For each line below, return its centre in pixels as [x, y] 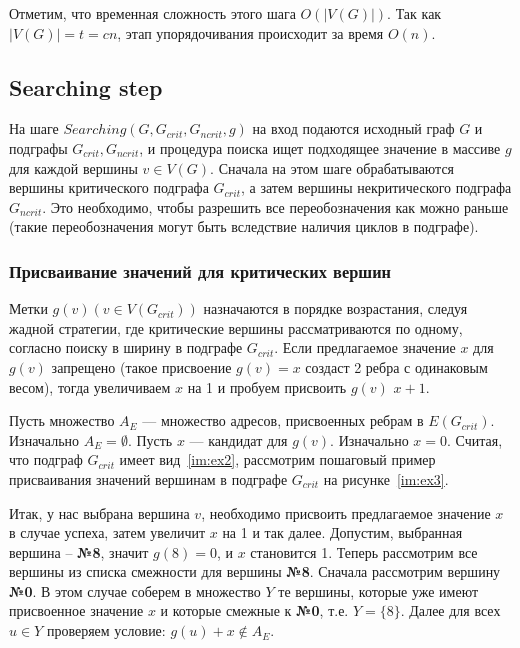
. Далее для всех [450, 610]
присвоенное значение [76, 610]
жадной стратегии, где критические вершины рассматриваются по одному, [236, 327]
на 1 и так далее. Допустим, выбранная [342, 532]
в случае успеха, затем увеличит [107, 532]
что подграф [46, 459]
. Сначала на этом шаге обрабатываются [332, 167]
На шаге [34, 128]
